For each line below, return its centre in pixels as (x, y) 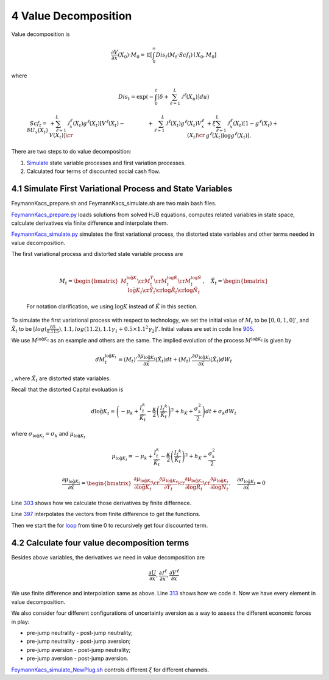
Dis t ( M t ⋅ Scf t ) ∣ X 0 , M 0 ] (186, 55)
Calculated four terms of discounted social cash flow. (94, 171)
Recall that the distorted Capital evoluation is (67, 389)
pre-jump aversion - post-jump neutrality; (79, 650)
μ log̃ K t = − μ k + (132, 458)
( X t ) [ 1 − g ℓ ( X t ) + (255, 124)
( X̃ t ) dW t (221, 360)
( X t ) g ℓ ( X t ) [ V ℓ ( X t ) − (99, 124)
